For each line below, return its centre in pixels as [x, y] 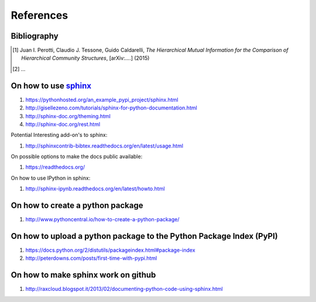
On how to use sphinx [51, 86]
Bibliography [35, 36]
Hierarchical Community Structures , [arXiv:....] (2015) [85, 58]
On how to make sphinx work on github [83, 275]
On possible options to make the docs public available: [77, 157]
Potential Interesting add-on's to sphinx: [59, 135]
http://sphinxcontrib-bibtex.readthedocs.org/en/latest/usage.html [104, 146]
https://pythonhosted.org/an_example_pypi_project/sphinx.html [102, 99]
